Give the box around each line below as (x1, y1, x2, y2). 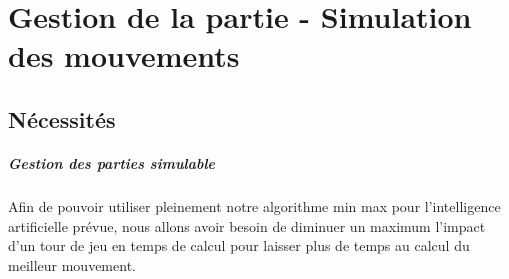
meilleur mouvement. (8, 254, 136, 275)
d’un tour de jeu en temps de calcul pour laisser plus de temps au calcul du (8, 235, 470, 256)
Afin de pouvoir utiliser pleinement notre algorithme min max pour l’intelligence (8, 195, 501, 216)
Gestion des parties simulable (8, 152, 216, 173)
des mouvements (8, 35, 240, 76)
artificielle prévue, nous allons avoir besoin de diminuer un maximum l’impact (8, 215, 486, 236)
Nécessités (8, 103, 116, 134)
